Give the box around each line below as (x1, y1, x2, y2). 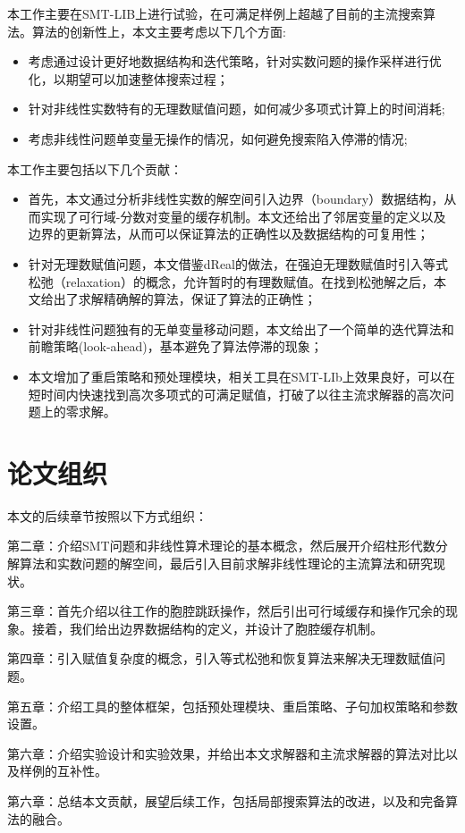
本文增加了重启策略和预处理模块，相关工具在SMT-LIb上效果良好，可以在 (28, 366, 455, 385)
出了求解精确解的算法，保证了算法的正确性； (53, 290, 317, 308)
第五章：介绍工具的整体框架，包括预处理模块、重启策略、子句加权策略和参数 (7, 696, 458, 715)
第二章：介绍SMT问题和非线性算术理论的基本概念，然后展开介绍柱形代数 (7, 536, 435, 555)
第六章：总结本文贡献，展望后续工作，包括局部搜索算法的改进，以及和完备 (7, 791, 445, 810)
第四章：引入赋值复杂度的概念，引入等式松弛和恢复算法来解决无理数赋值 (7, 649, 433, 668)
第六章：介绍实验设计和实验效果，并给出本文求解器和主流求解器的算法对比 (7, 744, 445, 762)
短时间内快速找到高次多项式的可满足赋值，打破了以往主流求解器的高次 (28, 384, 442, 403)
